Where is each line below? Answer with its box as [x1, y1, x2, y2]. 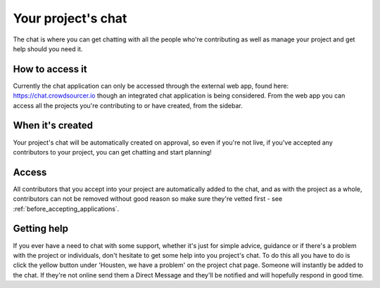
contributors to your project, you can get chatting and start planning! [13, 148, 213, 156]
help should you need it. [13, 44, 83, 53]
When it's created [13, 119, 94, 131]
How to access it [13, 63, 87, 75]
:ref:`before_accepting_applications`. [13, 204, 120, 213]
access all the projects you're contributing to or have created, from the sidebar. [13, 101, 243, 110]
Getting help [13, 223, 68, 235]
